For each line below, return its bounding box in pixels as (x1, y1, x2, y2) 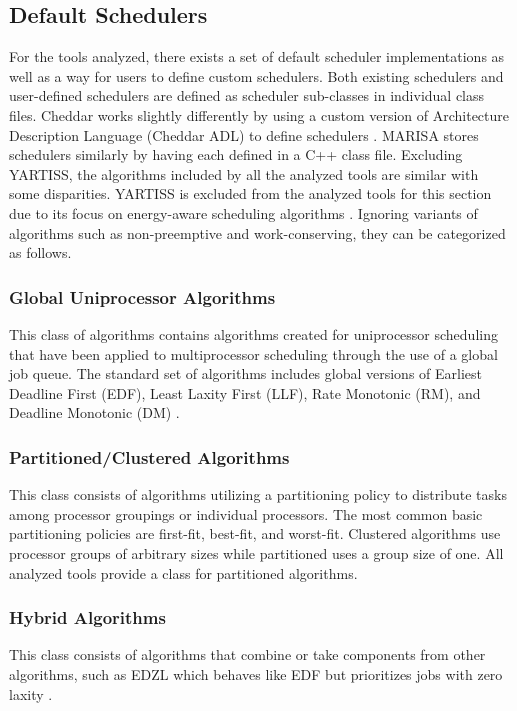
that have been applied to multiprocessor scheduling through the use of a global (9, 343, 498, 364)
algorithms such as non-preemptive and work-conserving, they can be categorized (9, 222, 506, 243)
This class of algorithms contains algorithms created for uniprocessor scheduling (9, 323, 498, 344)
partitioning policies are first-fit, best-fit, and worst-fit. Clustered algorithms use (9, 523, 501, 544)
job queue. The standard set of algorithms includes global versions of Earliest (9, 363, 483, 384)
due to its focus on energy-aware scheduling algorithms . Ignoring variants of (9, 202, 478, 223)
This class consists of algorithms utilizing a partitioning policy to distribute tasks (9, 484, 507, 505)
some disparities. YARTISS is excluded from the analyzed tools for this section (9, 183, 492, 204)
